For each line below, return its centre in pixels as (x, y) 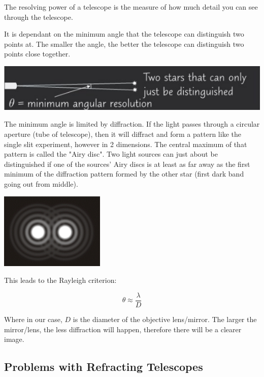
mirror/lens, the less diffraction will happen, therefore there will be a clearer (123, 329)
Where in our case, (33, 319)
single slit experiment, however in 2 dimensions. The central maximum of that (126, 144)
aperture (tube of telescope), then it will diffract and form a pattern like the (123, 134)
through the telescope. (39, 17)
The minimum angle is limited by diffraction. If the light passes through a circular (132, 124)
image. (14, 339)
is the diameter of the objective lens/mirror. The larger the (165, 319)
